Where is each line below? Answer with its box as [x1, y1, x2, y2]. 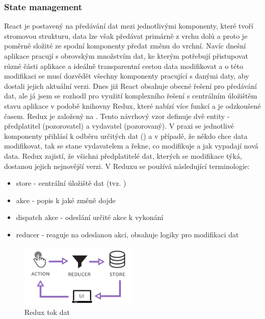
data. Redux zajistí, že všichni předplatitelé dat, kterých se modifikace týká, [4, 150, 242, 161]
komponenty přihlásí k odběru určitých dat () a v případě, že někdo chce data [4, 130, 248, 141]
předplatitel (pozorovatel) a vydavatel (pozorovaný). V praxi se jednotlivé [4, 120, 234, 131]
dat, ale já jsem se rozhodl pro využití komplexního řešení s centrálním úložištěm [4, 90, 257, 101]
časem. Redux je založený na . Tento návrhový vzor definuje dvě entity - [4, 110, 230, 121]
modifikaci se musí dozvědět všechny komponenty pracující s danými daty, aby [4, 70, 249, 81]
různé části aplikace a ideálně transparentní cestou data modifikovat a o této [4, 60, 243, 71]
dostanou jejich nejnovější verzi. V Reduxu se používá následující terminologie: [4, 160, 250, 171]
